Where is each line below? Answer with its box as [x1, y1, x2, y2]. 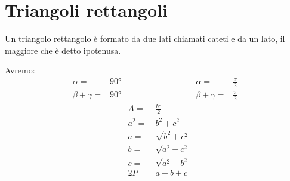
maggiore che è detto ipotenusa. [5, 44, 121, 56]
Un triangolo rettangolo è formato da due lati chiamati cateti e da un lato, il [5, 32, 285, 45]
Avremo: [5, 64, 35, 76]
